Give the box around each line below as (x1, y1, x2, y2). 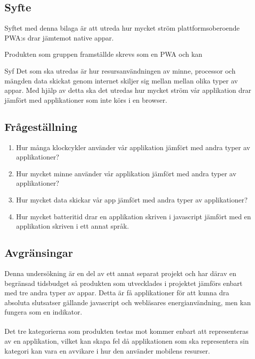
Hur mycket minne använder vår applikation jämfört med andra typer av (16, 168, 237, 178)
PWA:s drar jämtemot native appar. (4, 32, 114, 42)
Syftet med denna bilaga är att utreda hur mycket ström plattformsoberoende (4, 23, 240, 33)
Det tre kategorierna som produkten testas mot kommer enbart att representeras (4, 326, 249, 336)
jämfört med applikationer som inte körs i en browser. (4, 94, 167, 105)
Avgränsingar (4, 245, 73, 260)
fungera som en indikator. (4, 307, 82, 317)
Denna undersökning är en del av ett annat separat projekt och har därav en (4, 268, 237, 278)
